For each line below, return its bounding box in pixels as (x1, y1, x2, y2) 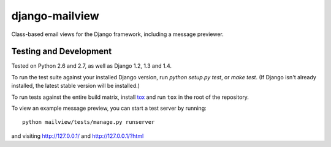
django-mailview (11, 9, 99, 23)
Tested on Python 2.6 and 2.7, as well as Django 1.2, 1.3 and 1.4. (11, 62, 172, 70)
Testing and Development (11, 46, 112, 57)
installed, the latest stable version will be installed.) (11, 82, 140, 90)
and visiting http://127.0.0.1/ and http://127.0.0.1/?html (11, 132, 144, 140)
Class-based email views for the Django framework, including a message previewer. (11, 30, 224, 38)
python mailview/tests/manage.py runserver (22, 119, 155, 126)
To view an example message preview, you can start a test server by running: (11, 104, 207, 112)
